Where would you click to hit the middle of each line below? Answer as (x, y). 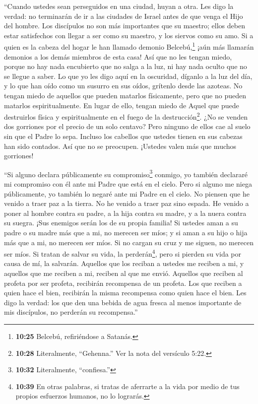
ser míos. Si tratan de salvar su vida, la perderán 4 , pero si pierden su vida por (123, 253)
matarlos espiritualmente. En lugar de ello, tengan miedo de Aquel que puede (122, 105)
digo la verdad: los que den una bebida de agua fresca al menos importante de (123, 302)
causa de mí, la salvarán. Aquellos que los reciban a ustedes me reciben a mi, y (124, 263)
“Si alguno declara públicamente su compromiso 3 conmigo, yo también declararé (126, 173)
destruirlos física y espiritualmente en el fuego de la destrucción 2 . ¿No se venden (126, 116)
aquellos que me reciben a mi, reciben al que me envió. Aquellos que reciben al (124, 273)
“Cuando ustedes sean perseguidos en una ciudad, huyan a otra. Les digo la (119, 6)
